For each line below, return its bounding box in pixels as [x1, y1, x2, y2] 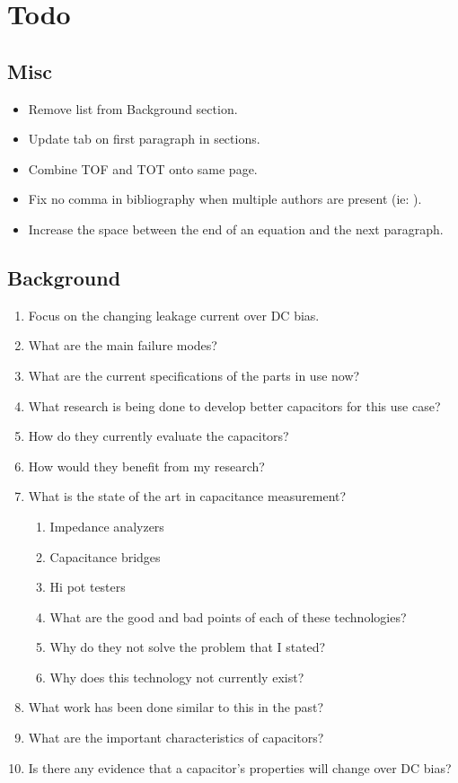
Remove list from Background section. [28, 99, 238, 118]
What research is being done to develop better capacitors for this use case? [28, 396, 441, 415]
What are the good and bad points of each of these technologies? [49, 607, 407, 626]
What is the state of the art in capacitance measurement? [28, 487, 347, 506]
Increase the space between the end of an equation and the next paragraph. [28, 219, 444, 238]
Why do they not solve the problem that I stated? [49, 638, 326, 656]
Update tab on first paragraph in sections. [28, 129, 260, 148]
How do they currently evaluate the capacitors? [28, 427, 289, 445]
